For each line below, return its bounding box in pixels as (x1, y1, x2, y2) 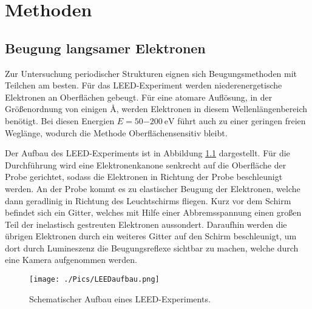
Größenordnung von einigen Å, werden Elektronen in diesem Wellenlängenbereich (5, 102, 307, 115)
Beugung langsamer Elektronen (5, 38, 206, 57)
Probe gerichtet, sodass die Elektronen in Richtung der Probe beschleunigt (5, 170, 283, 183)
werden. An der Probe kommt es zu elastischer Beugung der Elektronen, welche (5, 182, 300, 194)
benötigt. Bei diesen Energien (5, 114, 115, 127)
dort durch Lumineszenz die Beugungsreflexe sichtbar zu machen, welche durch (5, 241, 299, 254)
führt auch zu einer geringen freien (177, 114, 306, 127)
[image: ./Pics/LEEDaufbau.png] (29, 275, 160, 284)
